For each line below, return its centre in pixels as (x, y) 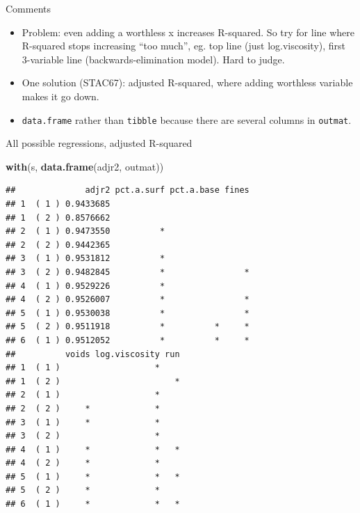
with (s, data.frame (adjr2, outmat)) (85, 166)
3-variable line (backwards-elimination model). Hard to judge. (153, 59)
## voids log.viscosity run (93, 354)
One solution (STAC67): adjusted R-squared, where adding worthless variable (187, 82)
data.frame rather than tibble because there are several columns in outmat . (187, 119)
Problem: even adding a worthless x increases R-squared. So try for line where (188, 32)
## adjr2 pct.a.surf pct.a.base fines (128, 190)
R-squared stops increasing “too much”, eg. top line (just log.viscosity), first (184, 46)
